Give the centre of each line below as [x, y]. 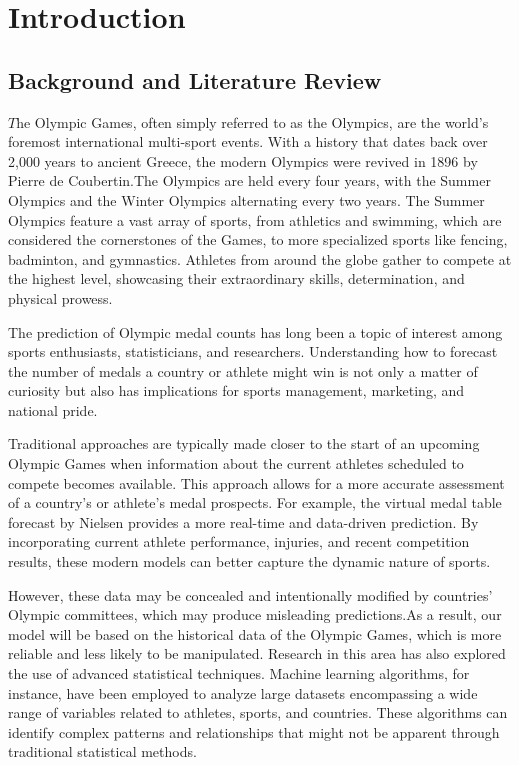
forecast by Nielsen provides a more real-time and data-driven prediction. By [243, 521]
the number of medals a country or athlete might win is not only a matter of [243, 370]
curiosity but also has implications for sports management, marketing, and [236, 390]
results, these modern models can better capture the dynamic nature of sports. [249, 561]
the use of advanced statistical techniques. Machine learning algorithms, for [239, 673]
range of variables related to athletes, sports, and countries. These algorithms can [258, 712]
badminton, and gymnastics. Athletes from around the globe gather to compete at [260, 258]
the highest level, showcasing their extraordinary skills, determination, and [236, 278]
